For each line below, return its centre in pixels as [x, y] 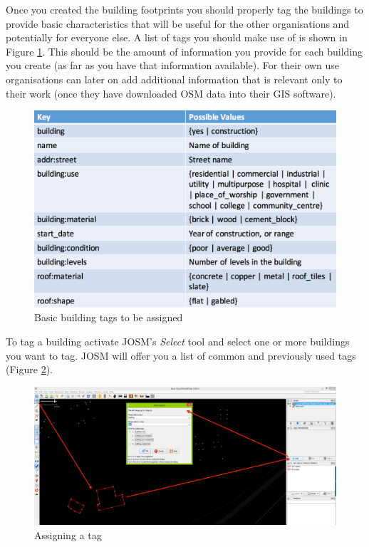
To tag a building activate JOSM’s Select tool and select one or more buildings [178, 341]
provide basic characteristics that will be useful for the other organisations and [178, 23]
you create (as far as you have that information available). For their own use [173, 65]
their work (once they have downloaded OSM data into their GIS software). [171, 93]
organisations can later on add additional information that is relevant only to [174, 79]
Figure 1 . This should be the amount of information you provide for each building [184, 51]
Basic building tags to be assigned [109, 317]
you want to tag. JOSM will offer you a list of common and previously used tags [181, 355]
